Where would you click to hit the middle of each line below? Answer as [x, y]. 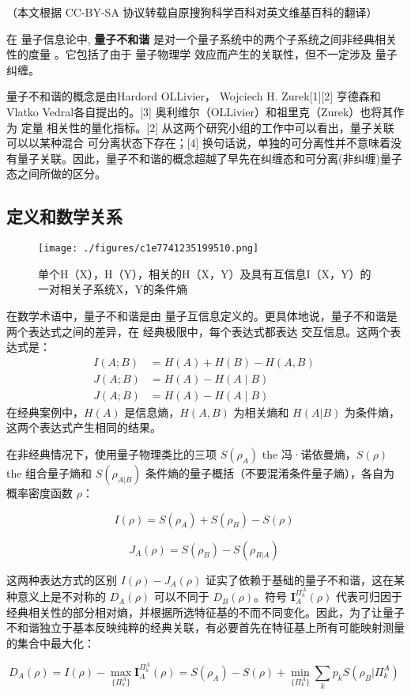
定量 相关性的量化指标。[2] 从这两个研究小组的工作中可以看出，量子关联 [207, 127]
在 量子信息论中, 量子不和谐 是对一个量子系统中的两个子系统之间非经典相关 [202, 38]
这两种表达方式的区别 [62, 579]
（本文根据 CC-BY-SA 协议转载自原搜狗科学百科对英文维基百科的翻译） [192, 12]
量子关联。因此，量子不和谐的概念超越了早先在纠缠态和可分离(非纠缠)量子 [209, 158]
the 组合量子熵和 [49, 473]
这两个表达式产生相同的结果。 [84, 427]
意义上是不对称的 [61, 597]
